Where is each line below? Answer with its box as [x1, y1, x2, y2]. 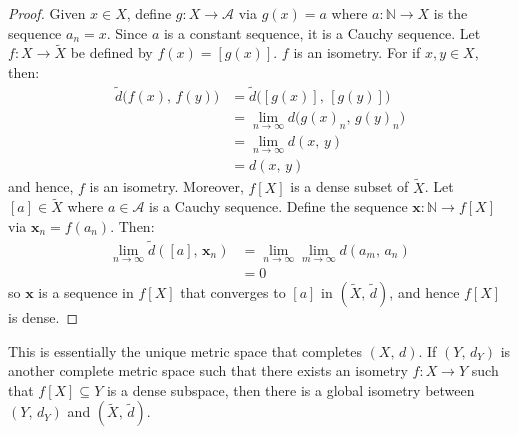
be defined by [70, 42, 153, 63]
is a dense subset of [290, 176, 409, 197]
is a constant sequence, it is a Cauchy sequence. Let [163, 22, 481, 43]
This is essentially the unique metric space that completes [8, 340, 362, 361]
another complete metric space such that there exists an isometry [8, 360, 408, 381]
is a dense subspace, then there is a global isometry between [106, 379, 475, 400]
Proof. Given [8, 3, 86, 23]
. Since [106, 22, 148, 43]
